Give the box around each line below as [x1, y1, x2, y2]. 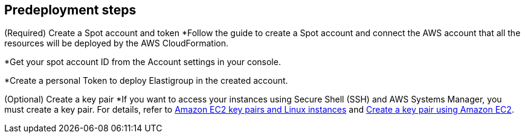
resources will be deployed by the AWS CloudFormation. [4, 38, 229, 49]
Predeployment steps [4, 2, 137, 17]
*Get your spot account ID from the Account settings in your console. [4, 57, 281, 67]
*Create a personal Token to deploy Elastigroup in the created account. [4, 75, 288, 86]
